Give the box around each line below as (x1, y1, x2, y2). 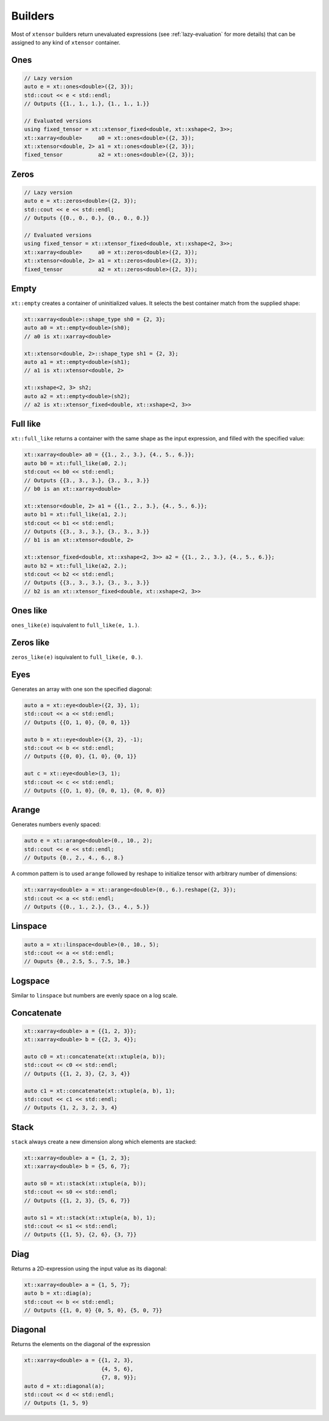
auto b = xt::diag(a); (24, 1290, 92, 1297)
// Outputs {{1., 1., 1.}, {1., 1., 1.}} (24, 101, 150, 107)
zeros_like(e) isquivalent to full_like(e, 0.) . (11, 654, 143, 661)
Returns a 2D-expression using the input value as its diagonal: (11, 1265, 167, 1272)
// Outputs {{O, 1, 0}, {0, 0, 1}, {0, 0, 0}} (24, 787, 166, 794)
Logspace (11, 975, 50, 986)
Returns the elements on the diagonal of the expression (11, 1341, 150, 1348)
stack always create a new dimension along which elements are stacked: (11, 1138, 197, 1145)
